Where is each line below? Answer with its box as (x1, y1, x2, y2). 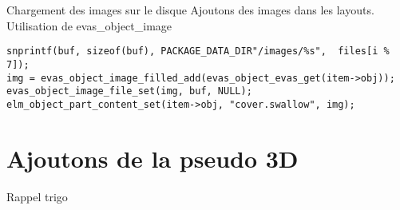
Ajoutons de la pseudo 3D (6, 141, 299, 174)
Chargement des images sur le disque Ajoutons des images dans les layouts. (6, 2, 374, 18)
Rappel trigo (6, 188, 68, 204)
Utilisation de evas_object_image (6, 17, 172, 34)
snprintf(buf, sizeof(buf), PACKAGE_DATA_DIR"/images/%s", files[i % (6, 46, 390, 57)
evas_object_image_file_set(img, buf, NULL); (6, 85, 252, 97)
